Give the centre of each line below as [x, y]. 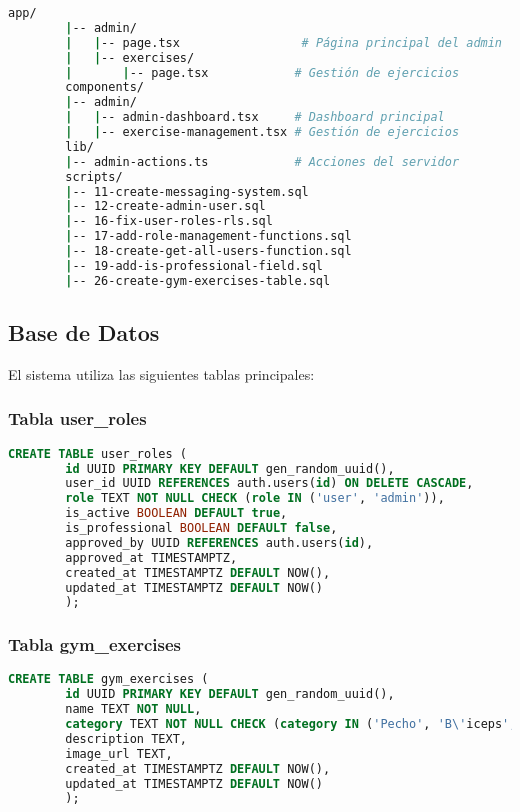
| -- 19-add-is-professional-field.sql [194, 265]
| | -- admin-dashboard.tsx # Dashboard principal [255, 117]
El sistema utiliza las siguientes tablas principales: [161, 373]
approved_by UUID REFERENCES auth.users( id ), [219, 542]
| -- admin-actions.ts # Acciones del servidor [262, 161]
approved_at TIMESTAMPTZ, [151, 557]
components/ [105, 87]
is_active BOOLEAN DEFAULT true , [176, 513]
